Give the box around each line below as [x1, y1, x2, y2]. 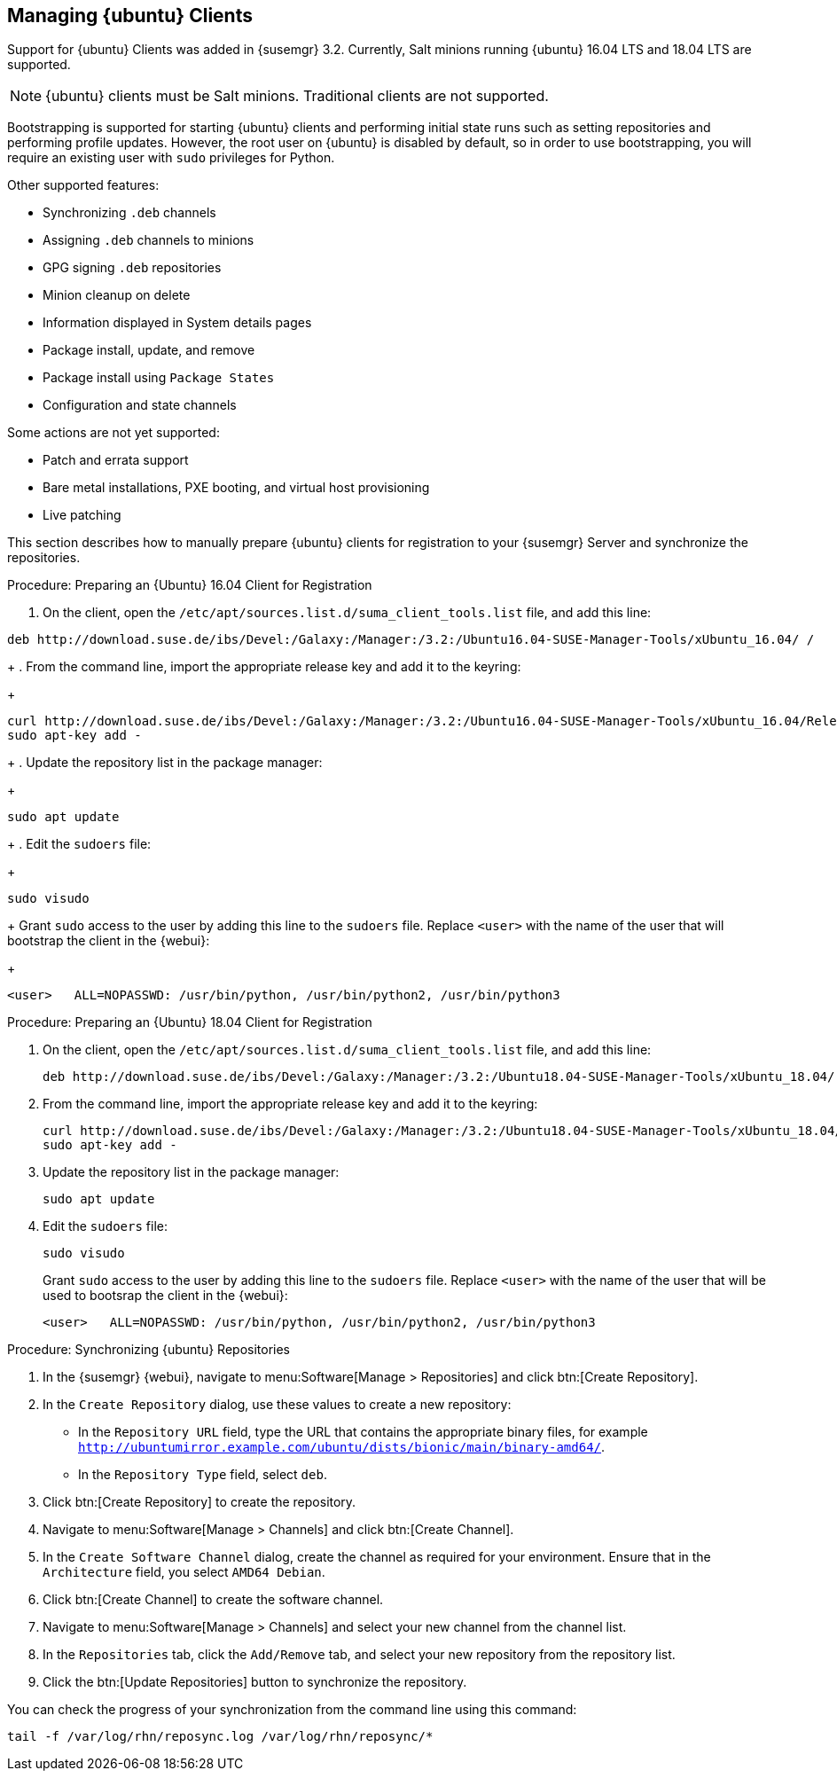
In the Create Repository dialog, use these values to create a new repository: [43, 1397, 512, 1413]
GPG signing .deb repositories [43, 260, 222, 276]
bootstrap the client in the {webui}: [7, 933, 210, 949]
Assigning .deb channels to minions [43, 232, 254, 248]
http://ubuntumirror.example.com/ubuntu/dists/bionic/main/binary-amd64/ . [78, 1439, 606, 1455]
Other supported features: [7, 177, 160, 193]
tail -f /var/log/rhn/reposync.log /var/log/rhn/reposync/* [7, 1729, 434, 1744]
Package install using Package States [43, 370, 275, 386]
